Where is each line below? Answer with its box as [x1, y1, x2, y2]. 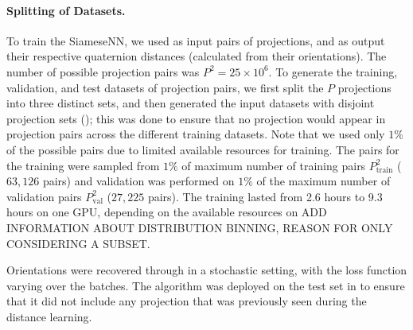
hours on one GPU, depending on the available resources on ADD [6, 204, 327, 220]
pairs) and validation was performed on [42, 173, 235, 189]
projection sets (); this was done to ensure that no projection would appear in [6, 110, 386, 126]
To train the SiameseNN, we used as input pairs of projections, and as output [6, 32, 385, 49]
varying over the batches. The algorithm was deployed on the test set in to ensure [6, 277, 405, 293]
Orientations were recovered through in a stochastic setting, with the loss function [6, 262, 407, 278]
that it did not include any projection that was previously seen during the [6, 293, 367, 309]
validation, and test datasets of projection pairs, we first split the [6, 79, 324, 95]
